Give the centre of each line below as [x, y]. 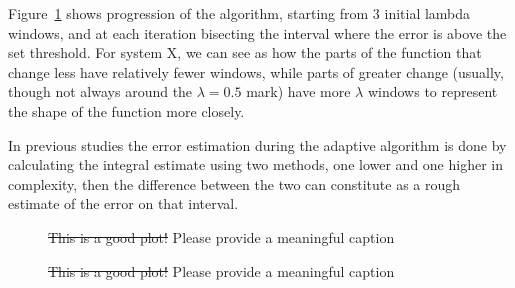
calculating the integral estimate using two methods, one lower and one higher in [255, 164]
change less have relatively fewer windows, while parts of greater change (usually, [256, 71]
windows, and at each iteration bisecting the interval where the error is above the [257, 32]
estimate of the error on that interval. [123, 203]
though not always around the [100, 91]
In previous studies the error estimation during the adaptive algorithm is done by [257, 144]
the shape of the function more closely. [126, 110]
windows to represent [432, 91]
